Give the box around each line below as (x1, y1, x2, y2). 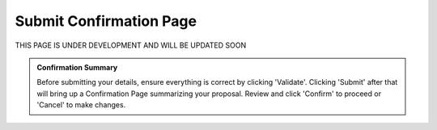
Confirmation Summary (36, 62, 118, 72)
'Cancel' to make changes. (36, 100, 126, 110)
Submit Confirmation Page (15, 12, 197, 30)
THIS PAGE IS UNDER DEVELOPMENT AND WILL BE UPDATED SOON (15, 40, 247, 50)
